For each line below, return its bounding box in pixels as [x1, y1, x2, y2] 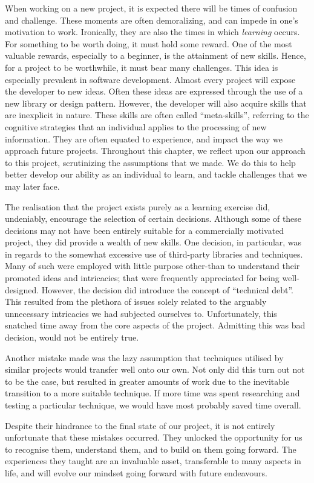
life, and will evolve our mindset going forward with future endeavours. [5, 466, 267, 479]
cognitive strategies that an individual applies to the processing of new [5, 120, 267, 133]
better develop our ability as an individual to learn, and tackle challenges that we [5, 168, 307, 181]
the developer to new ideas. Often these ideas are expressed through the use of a [5, 85, 303, 98]
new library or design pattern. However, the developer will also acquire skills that [5, 96, 307, 109]
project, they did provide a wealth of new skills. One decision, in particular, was [5, 236, 302, 248]
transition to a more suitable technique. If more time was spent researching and [5, 387, 300, 399]
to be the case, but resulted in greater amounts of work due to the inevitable [5, 375, 290, 387]
